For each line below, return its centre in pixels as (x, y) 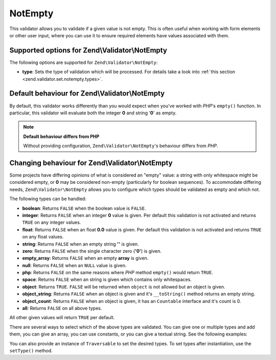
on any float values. (43, 237)
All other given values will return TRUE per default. (62, 318)
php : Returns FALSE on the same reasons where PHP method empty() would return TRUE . (118, 273)
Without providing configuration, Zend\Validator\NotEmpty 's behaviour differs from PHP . (121, 146)
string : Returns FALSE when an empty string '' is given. (80, 244)
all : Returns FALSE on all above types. (62, 308)
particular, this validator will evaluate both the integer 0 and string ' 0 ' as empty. (93, 113)
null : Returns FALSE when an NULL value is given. (75, 265)
